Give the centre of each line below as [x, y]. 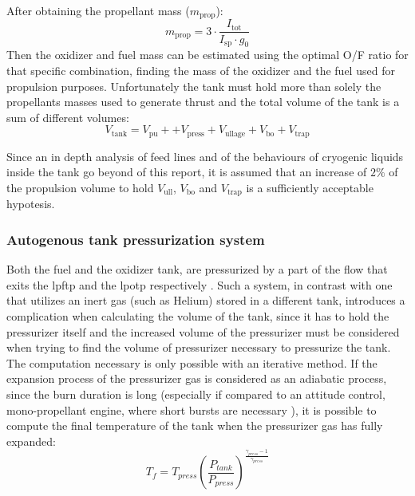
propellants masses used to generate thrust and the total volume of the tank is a [203, 102]
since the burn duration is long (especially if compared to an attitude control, [196, 394]
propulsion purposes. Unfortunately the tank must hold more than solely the [194, 86]
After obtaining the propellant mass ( [98, 10]
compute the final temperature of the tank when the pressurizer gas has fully [195, 425]
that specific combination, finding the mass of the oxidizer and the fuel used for [201, 70]
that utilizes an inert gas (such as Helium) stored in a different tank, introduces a [206, 300]
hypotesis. [31, 204]
